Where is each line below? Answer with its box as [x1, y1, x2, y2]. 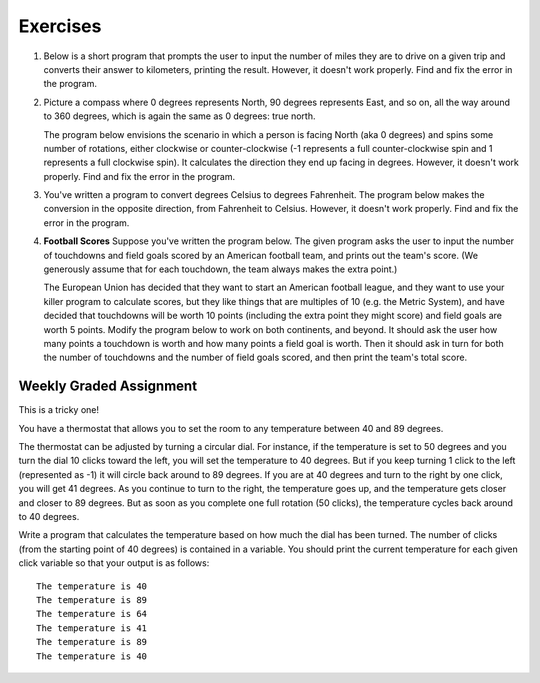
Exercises [18, 15, 102, 37]
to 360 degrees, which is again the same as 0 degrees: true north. [43, 110, 316, 122]
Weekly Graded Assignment [18, 378, 198, 395]
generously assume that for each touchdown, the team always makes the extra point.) [43, 263, 398, 275]
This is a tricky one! [18, 404, 100, 416]
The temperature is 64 [36, 608, 148, 620]
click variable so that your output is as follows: [18, 557, 210, 569]
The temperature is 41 [36, 622, 148, 634]
